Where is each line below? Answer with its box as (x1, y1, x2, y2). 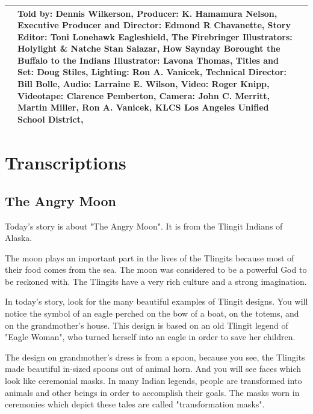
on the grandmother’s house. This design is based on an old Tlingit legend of (5, 318, 288, 331)
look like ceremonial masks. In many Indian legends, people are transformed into (5, 374, 302, 387)
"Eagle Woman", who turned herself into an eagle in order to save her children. (5, 330, 296, 343)
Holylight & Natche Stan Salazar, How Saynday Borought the (17, 42, 280, 55)
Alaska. (5, 231, 33, 244)
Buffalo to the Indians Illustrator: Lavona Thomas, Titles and (17, 53, 279, 66)
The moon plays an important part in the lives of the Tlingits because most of (5, 251, 294, 264)
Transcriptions (5, 150, 126, 175)
